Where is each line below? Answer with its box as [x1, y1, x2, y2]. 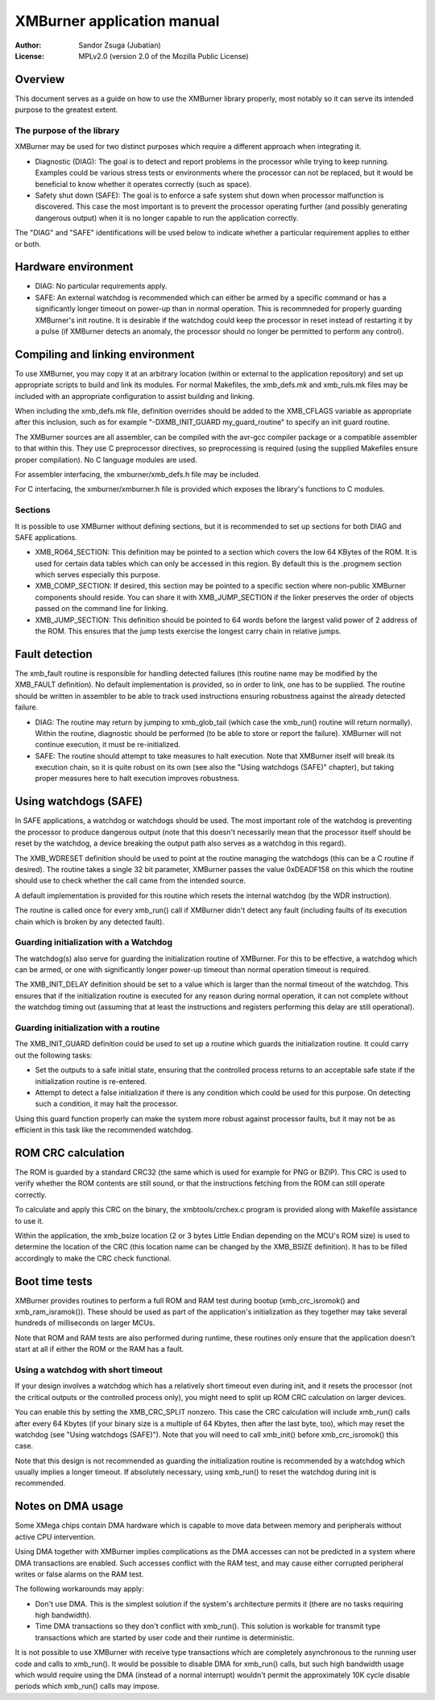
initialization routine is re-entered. [35, 1076, 147, 1086]
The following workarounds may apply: [14, 1584, 144, 1594]
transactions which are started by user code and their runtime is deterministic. [35, 1632, 295, 1642]
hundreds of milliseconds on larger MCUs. [14, 1318, 155, 1328]
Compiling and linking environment [14, 347, 195, 361]
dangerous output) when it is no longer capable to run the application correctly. [35, 213, 299, 222]
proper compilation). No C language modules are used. [14, 455, 197, 464]
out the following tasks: [14, 1050, 93, 1060]
